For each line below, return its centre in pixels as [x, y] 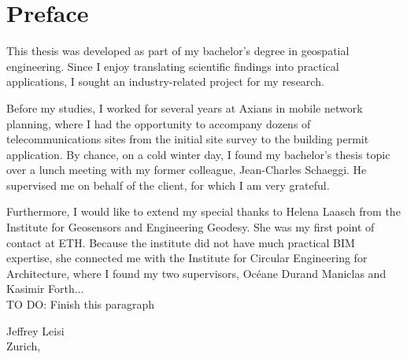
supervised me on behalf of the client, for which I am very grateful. [168, 185]
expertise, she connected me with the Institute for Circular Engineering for [187, 258]
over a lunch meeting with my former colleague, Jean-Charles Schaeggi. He [187, 170]
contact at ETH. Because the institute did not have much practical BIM [181, 242]
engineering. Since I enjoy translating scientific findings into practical [173, 66]
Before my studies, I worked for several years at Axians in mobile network [185, 107]
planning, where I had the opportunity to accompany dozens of [159, 123]
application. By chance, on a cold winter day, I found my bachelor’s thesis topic [198, 154]
